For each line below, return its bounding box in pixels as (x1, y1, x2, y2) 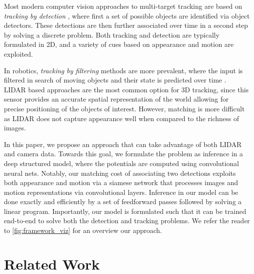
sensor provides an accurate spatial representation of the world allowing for (4, 94, 229, 104)
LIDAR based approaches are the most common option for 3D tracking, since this (4, 84, 249, 94)
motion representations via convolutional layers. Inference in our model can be (4, 187, 238, 197)
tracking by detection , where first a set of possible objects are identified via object (4, 10, 250, 21)
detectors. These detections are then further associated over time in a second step (4, 20, 248, 30)
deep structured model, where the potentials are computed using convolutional (4, 158, 239, 168)
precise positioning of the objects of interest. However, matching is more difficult (4, 103, 245, 113)
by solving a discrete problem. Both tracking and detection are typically (4, 29, 220, 40)
